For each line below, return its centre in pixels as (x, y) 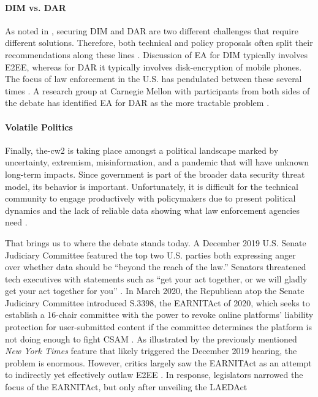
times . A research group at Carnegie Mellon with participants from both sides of (157, 90)
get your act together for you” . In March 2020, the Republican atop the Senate (155, 291)
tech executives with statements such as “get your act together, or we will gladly (156, 278)
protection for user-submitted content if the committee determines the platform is (158, 327)
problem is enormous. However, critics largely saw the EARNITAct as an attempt (158, 362)
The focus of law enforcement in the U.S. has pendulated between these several (153, 79)
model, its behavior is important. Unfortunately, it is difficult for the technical (152, 186)
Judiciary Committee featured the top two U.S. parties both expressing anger (150, 255)
